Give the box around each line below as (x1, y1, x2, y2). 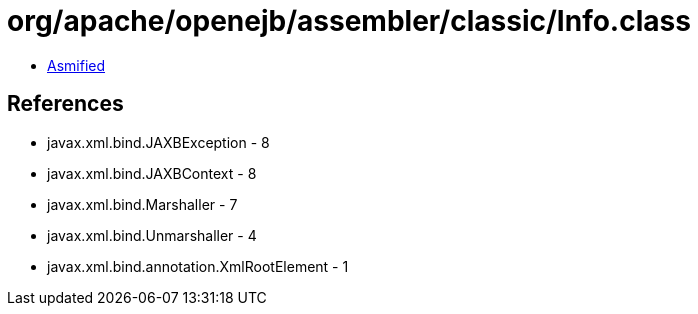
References (7, 91, 124, 117)
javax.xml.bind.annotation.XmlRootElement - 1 (47, 257, 349, 275)
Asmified (47, 56, 106, 74)
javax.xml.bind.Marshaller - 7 (47, 195, 238, 213)
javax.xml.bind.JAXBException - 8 (47, 133, 270, 151)
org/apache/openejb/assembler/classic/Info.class (7, 4, 691, 38)
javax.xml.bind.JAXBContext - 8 (47, 164, 257, 182)
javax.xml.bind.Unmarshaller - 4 (47, 226, 257, 244)
